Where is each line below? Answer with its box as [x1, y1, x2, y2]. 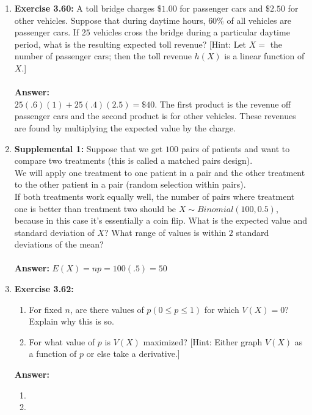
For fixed [29, 303, 62, 315]
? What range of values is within [104, 226, 227, 238]
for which [204, 303, 239, 315]
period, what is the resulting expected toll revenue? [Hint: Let [14, 37, 247, 50]
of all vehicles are [227, 13, 291, 26]
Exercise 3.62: [14, 282, 74, 295]
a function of [29, 347, 77, 360]
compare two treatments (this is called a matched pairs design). [14, 154, 253, 167]
